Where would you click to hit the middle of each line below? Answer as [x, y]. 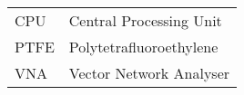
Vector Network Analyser [149, 73]
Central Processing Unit [145, 20]
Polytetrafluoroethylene [143, 47]
